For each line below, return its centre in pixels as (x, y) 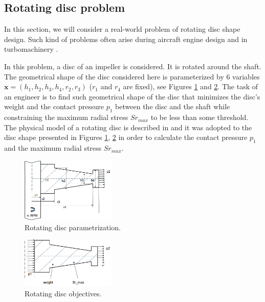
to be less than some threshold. (200, 117)
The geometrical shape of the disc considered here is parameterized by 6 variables (132, 76)
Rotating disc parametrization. (73, 227)
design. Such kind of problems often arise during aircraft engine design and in (126, 39)
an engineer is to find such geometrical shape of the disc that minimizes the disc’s (132, 96)
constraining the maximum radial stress (66, 117)
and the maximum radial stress (53, 148)
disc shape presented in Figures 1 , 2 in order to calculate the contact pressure (126, 137)
